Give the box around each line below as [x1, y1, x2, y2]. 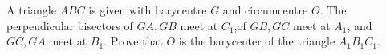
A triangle [6, 2, 56, 18]
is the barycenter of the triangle [178, 33, 335, 49]
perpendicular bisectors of [6, 17, 133, 33]
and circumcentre [222, 2, 308, 18]
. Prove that [104, 33, 163, 49]
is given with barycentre [88, 2, 207, 18]
